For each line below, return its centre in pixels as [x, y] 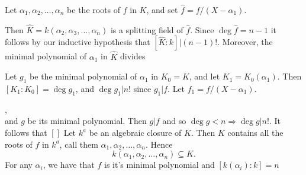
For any [19, 165]
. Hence [159, 144]
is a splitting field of [147, 29]
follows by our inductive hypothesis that [78, 42]
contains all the [255, 132]
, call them [79, 144]
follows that [26, 132]
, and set [162, 9]
